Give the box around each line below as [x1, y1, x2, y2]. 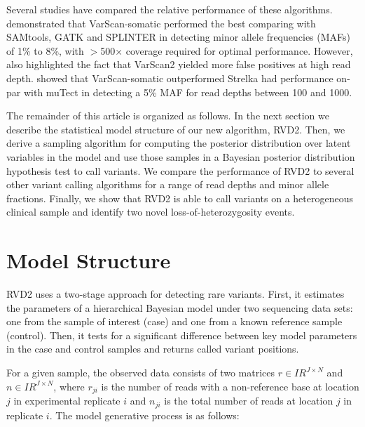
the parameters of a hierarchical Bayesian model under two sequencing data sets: [6, 300, 353, 315]
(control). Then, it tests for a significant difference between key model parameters [6, 327, 357, 342]
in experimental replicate [13, 393, 120, 408]
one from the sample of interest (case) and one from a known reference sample [6, 314, 343, 329]
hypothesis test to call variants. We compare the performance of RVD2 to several [6, 163, 354, 178]
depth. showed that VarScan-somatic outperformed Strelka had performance [6, 70, 333, 85]
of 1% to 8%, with [6, 43, 84, 58]
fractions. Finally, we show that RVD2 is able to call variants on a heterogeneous [6, 190, 353, 205]
